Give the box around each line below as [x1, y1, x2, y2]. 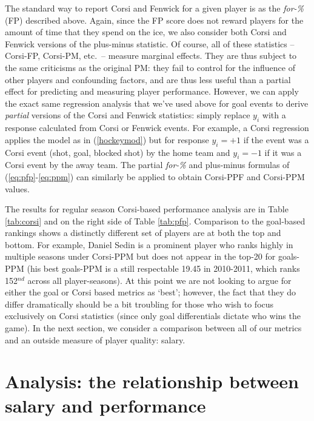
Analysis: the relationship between [5, 369, 299, 394]
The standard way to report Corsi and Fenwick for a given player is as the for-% [5, 2, 304, 14]
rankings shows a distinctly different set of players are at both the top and [5, 226, 281, 239]
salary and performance [5, 392, 206, 417]
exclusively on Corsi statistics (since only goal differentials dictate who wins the [5, 309, 301, 322]
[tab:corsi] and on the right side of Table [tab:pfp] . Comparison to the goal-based [5, 214, 306, 227]
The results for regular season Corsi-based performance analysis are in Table [5, 203, 289, 215]
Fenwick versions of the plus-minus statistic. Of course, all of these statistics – [5, 37, 295, 50]
